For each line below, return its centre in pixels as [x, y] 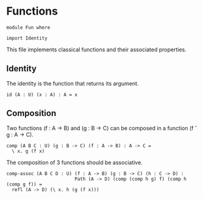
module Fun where [28, 27]
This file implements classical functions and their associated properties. [97, 49]
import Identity [27, 38]
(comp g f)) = [24, 184]
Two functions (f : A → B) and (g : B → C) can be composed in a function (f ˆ [102, 128]
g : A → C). [20, 134]
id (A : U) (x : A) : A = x [42, 95]
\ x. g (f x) [28, 151]
